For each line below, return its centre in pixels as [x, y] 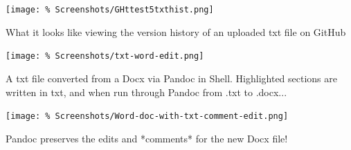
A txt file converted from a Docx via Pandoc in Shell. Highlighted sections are [171, 78]
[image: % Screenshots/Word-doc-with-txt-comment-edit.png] [147, 116]
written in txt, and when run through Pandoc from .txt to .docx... [146, 92]
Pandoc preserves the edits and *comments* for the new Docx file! [147, 138]
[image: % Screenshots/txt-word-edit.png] [105, 56]
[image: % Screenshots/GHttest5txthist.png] [110, 10]
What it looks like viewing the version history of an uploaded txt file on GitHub [176, 31]
